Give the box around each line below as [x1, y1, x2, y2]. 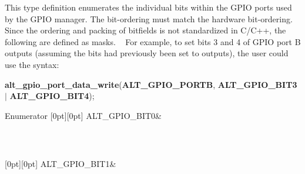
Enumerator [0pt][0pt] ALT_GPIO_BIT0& [5, 109, 162, 121]
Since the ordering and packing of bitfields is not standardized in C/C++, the [5, 24, 286, 36]
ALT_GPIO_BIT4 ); [9, 90, 95, 102]
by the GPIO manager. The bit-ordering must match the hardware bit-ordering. [5, 12, 293, 25]
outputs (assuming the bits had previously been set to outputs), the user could [5, 47, 289, 59]
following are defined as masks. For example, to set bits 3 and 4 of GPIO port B [5, 35, 301, 47]
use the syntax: [5, 58, 59, 70]
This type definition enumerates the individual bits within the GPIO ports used [5, 1, 292, 13]
